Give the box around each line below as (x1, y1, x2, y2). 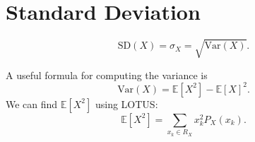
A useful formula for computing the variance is (6, 67, 208, 82)
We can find (6, 96, 58, 111)
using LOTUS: (95, 96, 158, 111)
